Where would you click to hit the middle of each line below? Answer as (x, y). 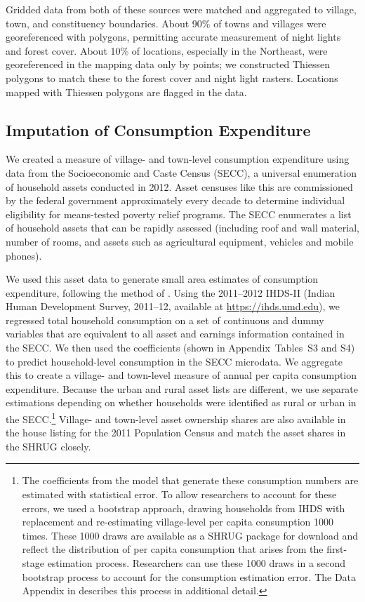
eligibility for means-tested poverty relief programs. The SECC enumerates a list (179, 214)
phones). (24, 255)
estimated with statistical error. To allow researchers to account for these (179, 494)
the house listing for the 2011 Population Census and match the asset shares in (176, 433)
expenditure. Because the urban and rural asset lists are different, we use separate (182, 388)
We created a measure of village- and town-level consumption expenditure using (178, 159)
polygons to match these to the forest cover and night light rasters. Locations (172, 78)
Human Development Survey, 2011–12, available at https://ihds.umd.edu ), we (173, 306)
